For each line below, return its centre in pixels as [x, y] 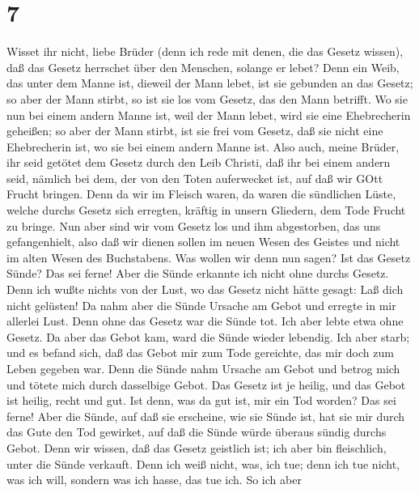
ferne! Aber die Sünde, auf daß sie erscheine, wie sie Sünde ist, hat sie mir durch [206, 416]
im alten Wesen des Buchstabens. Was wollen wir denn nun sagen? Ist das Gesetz [209, 257]
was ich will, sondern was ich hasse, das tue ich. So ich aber [154, 480]
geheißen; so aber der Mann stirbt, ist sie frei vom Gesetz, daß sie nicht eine [195, 131]
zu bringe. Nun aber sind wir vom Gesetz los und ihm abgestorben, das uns [194, 225]
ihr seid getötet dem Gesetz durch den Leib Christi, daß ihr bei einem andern [199, 162]
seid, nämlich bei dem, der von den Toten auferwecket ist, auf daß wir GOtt [195, 178]
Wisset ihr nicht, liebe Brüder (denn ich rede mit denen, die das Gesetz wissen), [205, 51]
